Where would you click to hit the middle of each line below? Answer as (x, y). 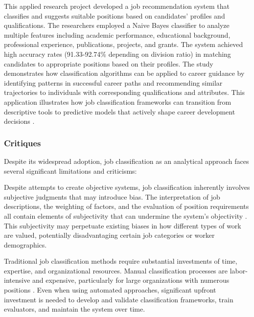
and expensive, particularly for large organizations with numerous (131, 280)
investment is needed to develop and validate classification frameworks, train (119, 299)
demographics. (25, 244)
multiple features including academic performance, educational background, (117, 34)
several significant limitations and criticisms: (70, 170)
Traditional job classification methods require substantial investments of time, (121, 261)
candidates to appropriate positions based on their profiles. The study (109, 63)
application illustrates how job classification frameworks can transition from (118, 102)
